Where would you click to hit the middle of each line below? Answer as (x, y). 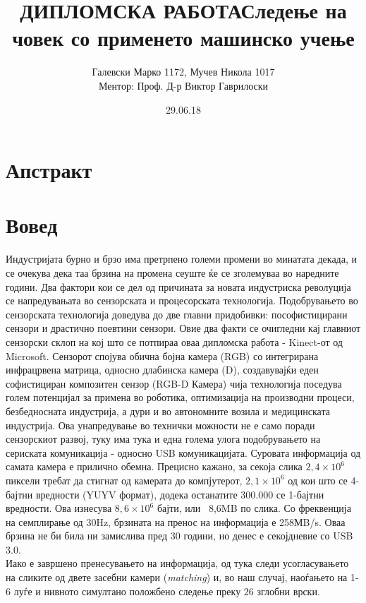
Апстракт (49, 170)
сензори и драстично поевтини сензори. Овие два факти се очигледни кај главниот (183, 328)
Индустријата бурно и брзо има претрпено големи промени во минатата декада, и (181, 259)
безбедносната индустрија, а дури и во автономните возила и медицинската (168, 411)
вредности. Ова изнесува (59, 508)
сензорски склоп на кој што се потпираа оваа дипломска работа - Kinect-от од (174, 341)
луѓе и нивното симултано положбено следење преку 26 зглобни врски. (167, 591)
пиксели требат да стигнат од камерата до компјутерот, (124, 480)
